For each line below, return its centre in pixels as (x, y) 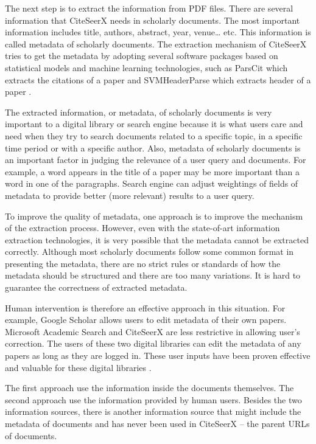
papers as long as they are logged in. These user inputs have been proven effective (158, 356)
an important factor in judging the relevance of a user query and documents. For (156, 160)
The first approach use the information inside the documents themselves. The (149, 388)
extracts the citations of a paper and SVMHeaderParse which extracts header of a (158, 79)
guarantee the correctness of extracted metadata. (96, 287)
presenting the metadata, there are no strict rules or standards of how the (143, 263)
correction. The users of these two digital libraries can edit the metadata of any (153, 343)
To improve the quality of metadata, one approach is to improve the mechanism (154, 216)
